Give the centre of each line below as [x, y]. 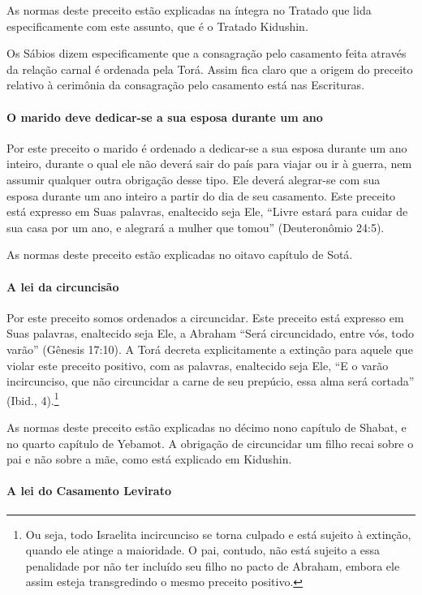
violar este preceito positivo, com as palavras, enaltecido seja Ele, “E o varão [198, 365]
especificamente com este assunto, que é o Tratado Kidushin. [157, 26]
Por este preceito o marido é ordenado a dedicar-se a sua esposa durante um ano [207, 147]
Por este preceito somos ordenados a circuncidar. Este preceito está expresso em [205, 317]
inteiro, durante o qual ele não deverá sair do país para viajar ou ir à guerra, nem [209, 164]
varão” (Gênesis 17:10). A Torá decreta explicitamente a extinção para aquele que [210, 349]
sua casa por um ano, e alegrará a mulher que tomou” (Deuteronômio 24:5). [196, 227]
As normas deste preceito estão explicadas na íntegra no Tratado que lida [189, 10]
